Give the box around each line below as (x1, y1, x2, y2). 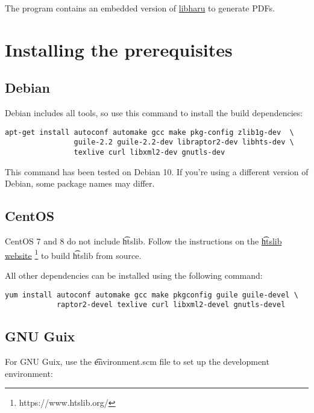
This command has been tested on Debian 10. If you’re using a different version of (5, 165, 309, 178)
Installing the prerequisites (5, 37, 233, 61)
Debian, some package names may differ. (5, 177, 155, 190)
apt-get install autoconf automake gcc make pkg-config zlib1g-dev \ (5, 128, 294, 137)
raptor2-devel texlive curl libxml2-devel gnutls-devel (56, 300, 286, 309)
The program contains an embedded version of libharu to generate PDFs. (5, 2, 275, 14)
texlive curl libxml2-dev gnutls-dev (74, 148, 225, 157)
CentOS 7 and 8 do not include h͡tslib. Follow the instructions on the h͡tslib (5, 235, 282, 247)
